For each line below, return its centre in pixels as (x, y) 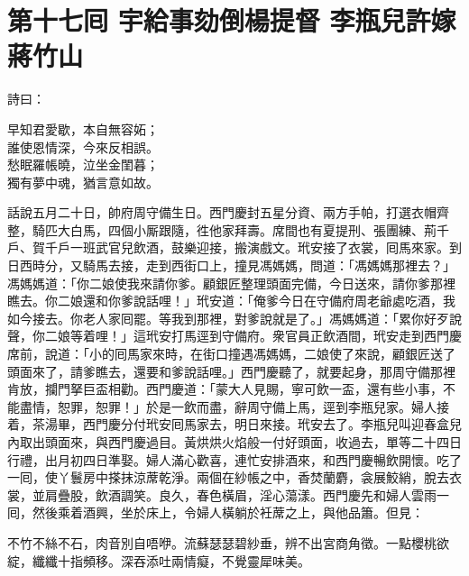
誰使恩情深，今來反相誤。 (83, 146)
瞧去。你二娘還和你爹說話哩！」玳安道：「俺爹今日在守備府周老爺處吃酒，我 (231, 301)
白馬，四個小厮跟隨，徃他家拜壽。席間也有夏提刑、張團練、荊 (253, 229)
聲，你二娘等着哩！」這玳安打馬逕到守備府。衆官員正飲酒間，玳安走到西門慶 (234, 336)
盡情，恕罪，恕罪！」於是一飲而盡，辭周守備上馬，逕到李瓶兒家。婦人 (228, 406)
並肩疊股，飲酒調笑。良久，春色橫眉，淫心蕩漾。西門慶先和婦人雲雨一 (240, 494)
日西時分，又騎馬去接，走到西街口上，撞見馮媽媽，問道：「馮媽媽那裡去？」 (231, 265)
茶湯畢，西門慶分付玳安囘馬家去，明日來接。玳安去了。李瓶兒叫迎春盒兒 (247, 424)
